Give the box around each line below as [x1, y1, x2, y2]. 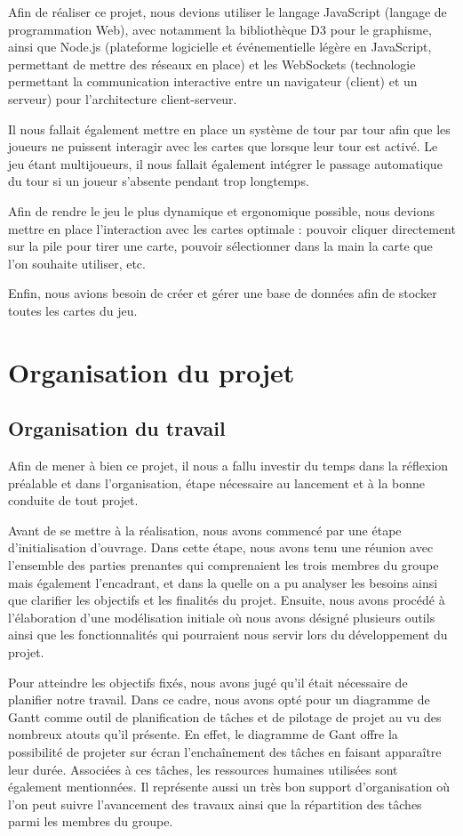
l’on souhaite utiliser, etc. [8, 253, 146, 272]
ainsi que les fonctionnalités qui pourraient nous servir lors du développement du [8, 625, 448, 644]
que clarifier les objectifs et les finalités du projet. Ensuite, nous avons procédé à [8, 591, 445, 609]
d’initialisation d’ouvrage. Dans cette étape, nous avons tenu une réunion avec [8, 538, 434, 557]
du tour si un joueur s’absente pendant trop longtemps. [8, 172, 309, 190]
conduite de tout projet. [8, 491, 139, 510]
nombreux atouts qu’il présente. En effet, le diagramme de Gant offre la [8, 725, 398, 744]
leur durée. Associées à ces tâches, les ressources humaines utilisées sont [8, 760, 398, 778]
